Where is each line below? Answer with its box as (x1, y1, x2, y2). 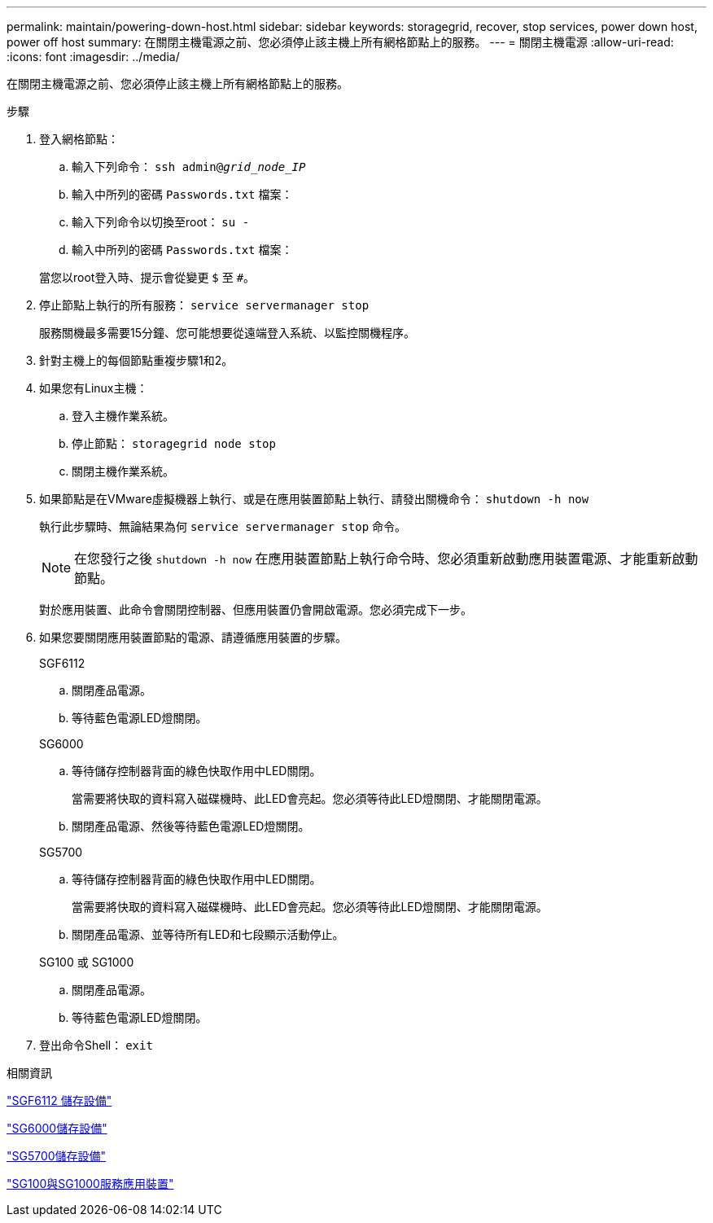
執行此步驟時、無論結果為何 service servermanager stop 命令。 (39, 519, 407, 533)
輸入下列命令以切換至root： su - (72, 215, 250, 229)
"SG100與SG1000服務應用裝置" (7, 1177, 174, 1190)
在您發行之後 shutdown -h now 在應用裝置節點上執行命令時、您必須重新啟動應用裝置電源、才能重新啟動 (74, 550, 698, 567)
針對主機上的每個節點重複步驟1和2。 (39, 353, 234, 367)
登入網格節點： (39, 132, 119, 146)
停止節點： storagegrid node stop (72, 436, 276, 450)
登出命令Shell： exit (39, 1038, 153, 1052)
